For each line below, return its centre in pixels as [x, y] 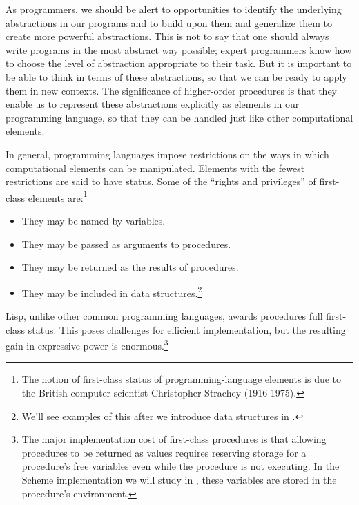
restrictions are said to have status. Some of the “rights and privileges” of [161, 181]
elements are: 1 [58, 196]
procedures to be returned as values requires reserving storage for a [164, 452]
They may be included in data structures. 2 [112, 292]
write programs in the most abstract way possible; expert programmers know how [179, 49]
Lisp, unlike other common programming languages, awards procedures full [164, 316]
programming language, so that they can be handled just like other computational [179, 117]
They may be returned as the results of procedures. [130, 267]
